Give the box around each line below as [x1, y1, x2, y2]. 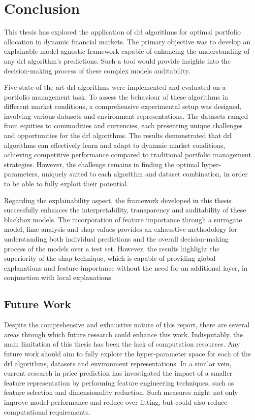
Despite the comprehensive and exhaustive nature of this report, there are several [4, 319, 250, 330]
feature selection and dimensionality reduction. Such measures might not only [4, 387, 238, 397]
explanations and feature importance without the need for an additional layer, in [4, 262, 248, 273]
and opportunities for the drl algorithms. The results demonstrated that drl [4, 130, 232, 140]
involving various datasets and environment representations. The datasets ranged [4, 110, 248, 121]
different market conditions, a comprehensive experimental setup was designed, [4, 101, 242, 111]
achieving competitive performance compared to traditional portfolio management [4, 149, 251, 160]
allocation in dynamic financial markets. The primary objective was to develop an [4, 36, 251, 46]
